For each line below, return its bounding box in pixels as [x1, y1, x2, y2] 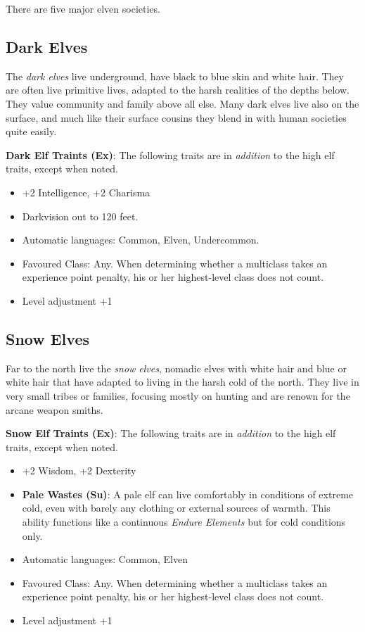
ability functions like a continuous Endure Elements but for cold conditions [22, 514, 346, 529]
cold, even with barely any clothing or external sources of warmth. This [22, 500, 331, 515]
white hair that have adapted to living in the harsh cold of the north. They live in [6, 374, 359, 389]
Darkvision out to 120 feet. [22, 208, 139, 223]
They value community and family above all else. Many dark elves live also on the [6, 96, 359, 110]
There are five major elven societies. [6, 1, 160, 15]
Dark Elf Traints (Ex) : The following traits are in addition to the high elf [6, 147, 335, 162]
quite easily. [6, 124, 57, 139]
